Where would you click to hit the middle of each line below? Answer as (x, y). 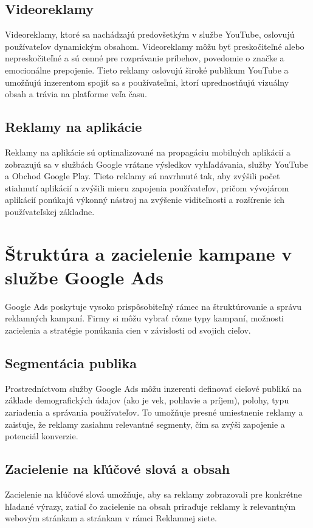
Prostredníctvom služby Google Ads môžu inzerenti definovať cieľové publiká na (153, 388)
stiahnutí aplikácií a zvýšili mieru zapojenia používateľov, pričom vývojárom (147, 187)
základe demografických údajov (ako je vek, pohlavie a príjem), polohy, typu (147, 400)
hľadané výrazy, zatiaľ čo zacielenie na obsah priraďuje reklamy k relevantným (150, 506)
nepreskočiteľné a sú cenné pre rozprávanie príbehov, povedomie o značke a (145, 58)
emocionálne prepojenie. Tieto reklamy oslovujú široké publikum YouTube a (147, 70)
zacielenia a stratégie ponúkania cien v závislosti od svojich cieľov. (128, 330)
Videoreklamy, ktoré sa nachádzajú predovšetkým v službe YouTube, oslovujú (150, 34)
